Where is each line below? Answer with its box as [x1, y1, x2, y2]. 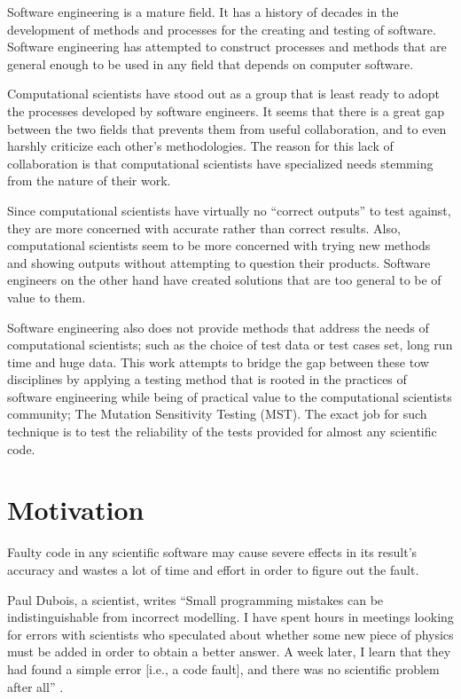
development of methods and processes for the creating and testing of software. [7, 20, 436, 38]
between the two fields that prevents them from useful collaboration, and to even [7, 119, 447, 137]
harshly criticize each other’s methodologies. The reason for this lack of [7, 137, 394, 155]
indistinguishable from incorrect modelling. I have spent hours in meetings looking [7, 608, 454, 626]
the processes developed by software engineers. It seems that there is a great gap [7, 101, 445, 120]
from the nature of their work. [7, 171, 171, 190]
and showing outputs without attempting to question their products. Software [7, 253, 431, 271]
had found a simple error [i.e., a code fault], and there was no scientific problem [7, 659, 440, 678]
